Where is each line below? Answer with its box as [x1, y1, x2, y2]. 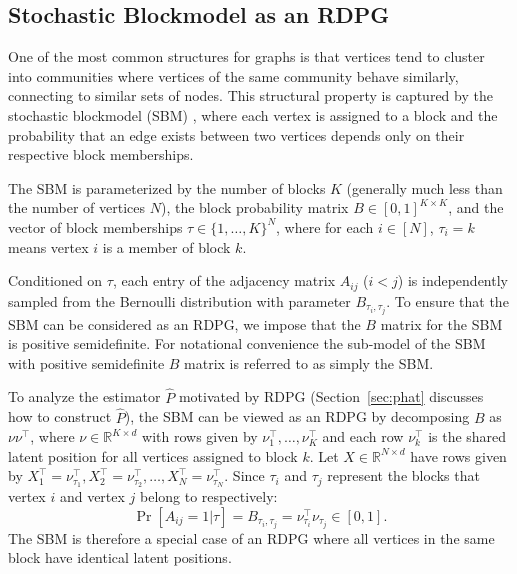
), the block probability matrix [160, 197, 349, 218]
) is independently [397, 270, 508, 291]
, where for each [276, 216, 374, 237]
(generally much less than [346, 177, 503, 198]
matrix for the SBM [380, 313, 503, 334]
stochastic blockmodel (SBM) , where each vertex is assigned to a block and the [8, 104, 498, 125]
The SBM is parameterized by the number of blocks [8, 177, 326, 198]
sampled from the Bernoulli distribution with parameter [8, 290, 351, 311]
